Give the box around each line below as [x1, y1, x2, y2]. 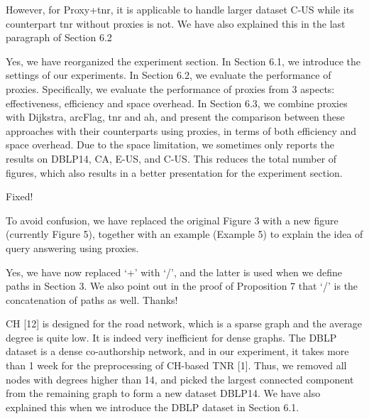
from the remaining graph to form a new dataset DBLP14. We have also [6, 386, 321, 401]
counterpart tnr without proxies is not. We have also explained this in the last [6, 16, 346, 31]
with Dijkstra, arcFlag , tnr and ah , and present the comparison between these [6, 109, 345, 124]
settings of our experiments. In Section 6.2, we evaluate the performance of [6, 67, 331, 82]
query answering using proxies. [6, 240, 139, 255]
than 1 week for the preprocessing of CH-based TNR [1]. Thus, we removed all [6, 358, 347, 373]
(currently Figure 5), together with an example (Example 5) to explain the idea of [6, 227, 363, 241]
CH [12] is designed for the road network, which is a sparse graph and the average [6, 316, 362, 331]
